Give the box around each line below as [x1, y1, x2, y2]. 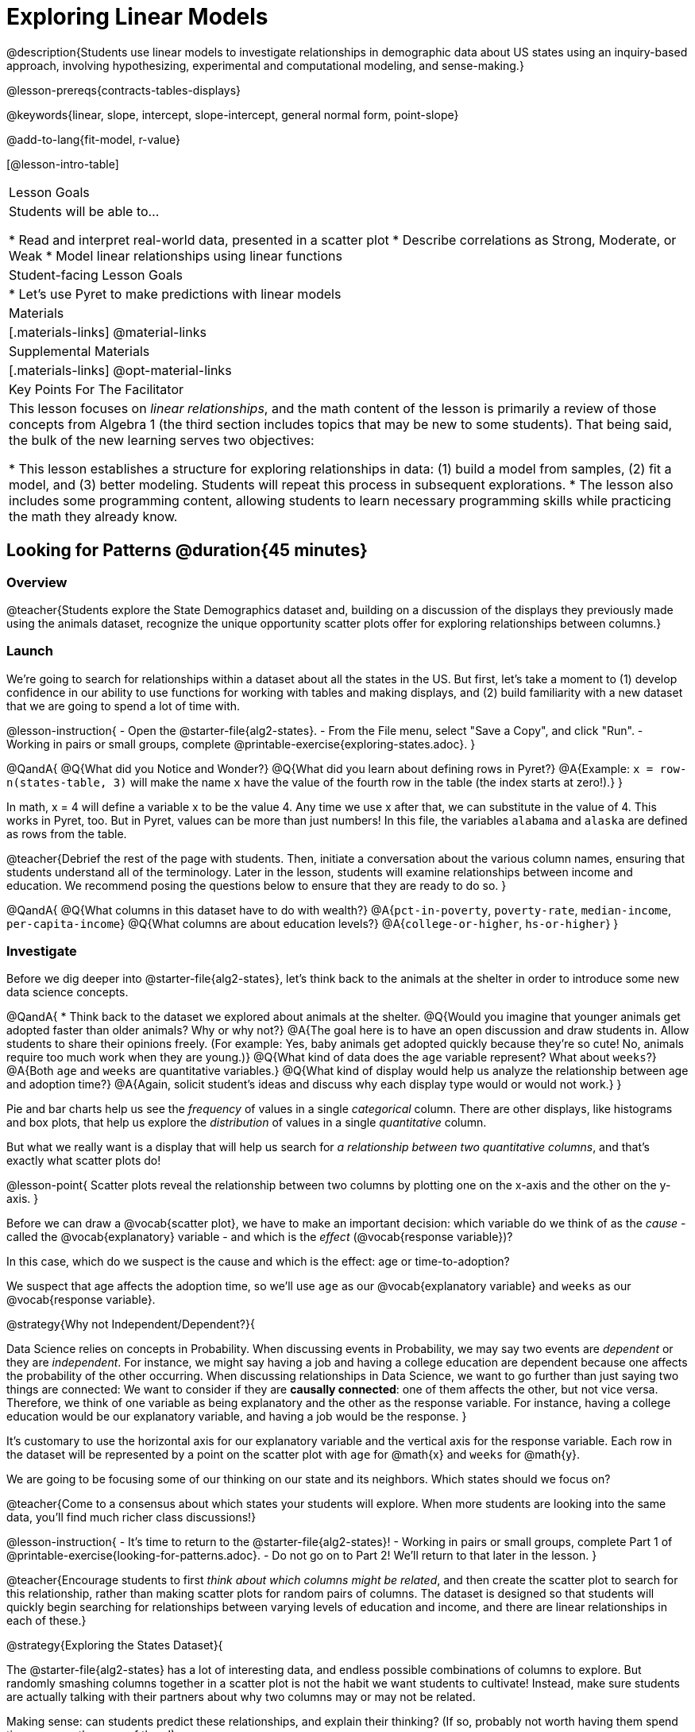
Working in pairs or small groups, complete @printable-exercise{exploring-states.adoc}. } [6, 736, 476, 751]
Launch [6, 643, 53, 659]
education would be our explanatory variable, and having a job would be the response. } [6, 1409, 467, 1424]
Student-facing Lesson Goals [9, 266, 183, 283]
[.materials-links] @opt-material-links [9, 361, 232, 378]
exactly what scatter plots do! [6, 1154, 161, 1168]
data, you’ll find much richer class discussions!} [6, 1510, 257, 1525]
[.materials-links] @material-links [9, 323, 207, 340]
